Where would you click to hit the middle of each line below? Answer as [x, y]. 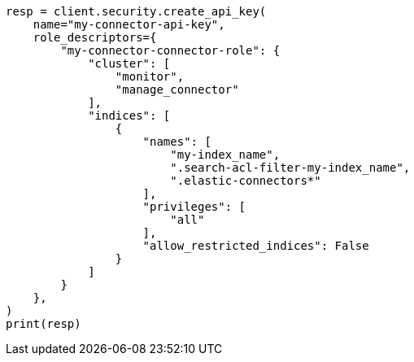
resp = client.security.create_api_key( [136, 11]
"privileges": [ [194, 207]
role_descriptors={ [95, 37]
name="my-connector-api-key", [129, 24]
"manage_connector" [177, 89]
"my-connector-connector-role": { [170, 50]
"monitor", [150, 76]
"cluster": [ [129, 63]
